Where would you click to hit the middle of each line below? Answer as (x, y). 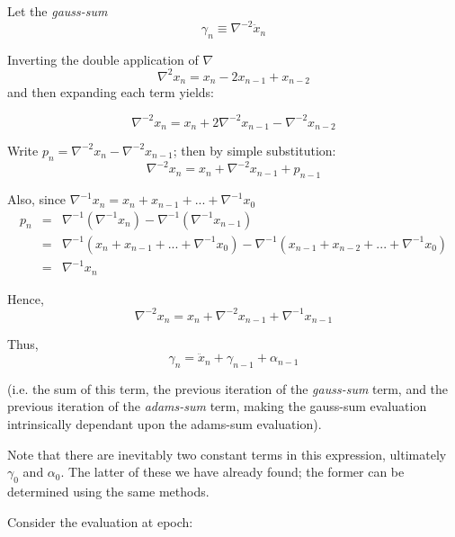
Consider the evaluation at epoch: (100, 521)
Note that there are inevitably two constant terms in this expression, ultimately (227, 454)
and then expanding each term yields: (111, 92)
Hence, (26, 298)
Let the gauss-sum (58, 11)
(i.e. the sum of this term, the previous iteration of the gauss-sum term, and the (228, 388)
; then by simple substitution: (254, 150)
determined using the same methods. (108, 492)
